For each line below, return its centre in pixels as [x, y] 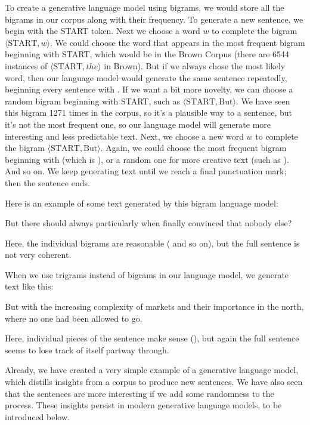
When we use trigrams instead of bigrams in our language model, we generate [147, 274]
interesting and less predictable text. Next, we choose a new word [124, 136]
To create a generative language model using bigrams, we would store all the [145, 7]
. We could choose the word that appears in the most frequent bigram [177, 42]
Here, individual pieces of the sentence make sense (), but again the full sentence [152, 338]
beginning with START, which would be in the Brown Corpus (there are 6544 [147, 54]
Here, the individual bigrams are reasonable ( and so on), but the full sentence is [152, 243]
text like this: [29, 286]
